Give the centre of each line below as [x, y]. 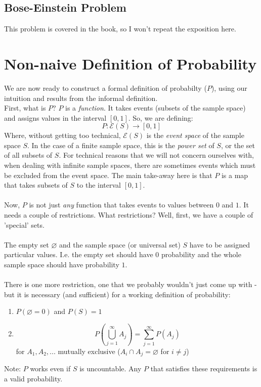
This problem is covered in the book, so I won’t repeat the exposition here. [120, 29]
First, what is [25, 108]
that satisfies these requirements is [204, 368]
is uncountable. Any [111, 368]
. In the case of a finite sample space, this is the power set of [121, 145]
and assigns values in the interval [55, 117]
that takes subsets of [36, 185]
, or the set [238, 145]
